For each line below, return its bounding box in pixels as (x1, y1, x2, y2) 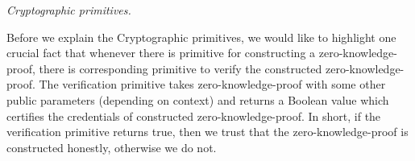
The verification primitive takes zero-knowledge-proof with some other (39, 76, 386, 93)
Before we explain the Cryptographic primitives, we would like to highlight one (6, 28, 396, 45)
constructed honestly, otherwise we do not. (6, 138, 217, 155)
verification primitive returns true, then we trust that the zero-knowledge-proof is (6, 123, 409, 140)
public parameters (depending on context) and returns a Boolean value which (6, 91, 389, 108)
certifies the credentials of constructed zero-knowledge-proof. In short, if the (6, 107, 381, 124)
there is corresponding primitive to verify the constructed (39, 60, 322, 76)
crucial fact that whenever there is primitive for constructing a (6, 44, 316, 61)
